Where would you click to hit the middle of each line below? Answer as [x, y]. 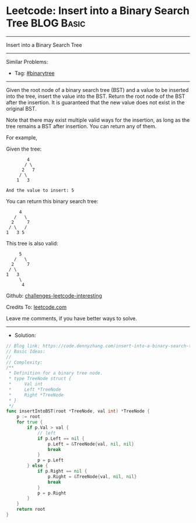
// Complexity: [24, 362]
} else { [38, 466]
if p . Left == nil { [61, 438]
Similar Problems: [27, 61]
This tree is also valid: [32, 243]
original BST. [21, 108]
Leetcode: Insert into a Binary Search [98, 11]
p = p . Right [52, 493]
